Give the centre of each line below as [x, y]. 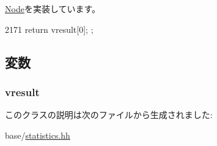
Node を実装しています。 [53, 9]
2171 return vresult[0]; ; [49, 29]
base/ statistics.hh [38, 135]
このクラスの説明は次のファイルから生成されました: [109, 115]
